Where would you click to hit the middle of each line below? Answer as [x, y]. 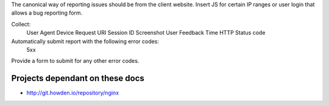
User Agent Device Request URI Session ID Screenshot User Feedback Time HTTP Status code [146, 33]
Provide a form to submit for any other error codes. [75, 61]
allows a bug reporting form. [47, 13]
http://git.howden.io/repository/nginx [73, 93]
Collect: [21, 24]
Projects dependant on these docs [78, 78]
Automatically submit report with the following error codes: [85, 41]
